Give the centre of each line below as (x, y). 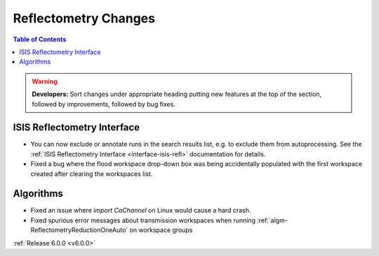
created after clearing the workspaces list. (92, 174)
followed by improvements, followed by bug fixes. (104, 104)
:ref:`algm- (272, 220)
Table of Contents (40, 39)
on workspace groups (161, 230)
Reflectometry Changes (84, 18)
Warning (45, 81)
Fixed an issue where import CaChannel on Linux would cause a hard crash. (141, 210)
